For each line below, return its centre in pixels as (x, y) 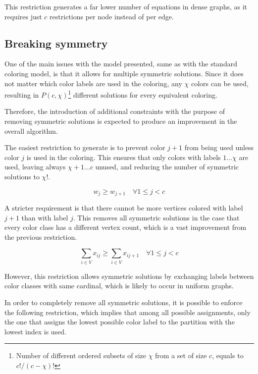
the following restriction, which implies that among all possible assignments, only (128, 312)
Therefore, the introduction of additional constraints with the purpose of (115, 111)
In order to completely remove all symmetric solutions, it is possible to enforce (124, 302)
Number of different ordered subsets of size (81, 355)
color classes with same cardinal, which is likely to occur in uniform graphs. (119, 286)
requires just (23, 16)
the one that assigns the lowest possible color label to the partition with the (120, 322)
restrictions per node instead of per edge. (112, 16)
